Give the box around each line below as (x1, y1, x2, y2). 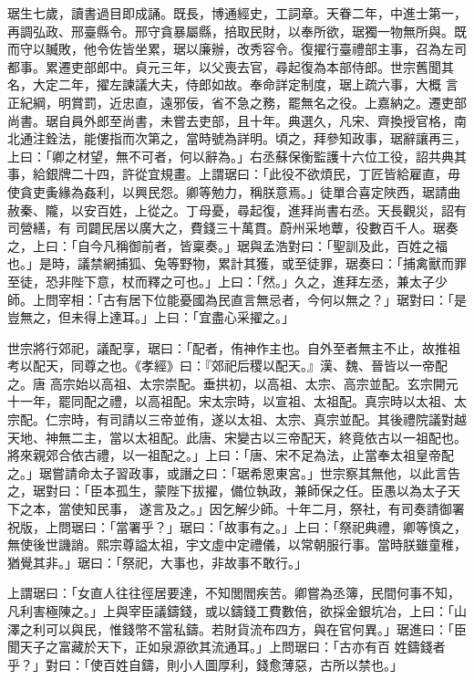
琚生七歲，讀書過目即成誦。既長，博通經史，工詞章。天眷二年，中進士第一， (7, 4, 467, 22)
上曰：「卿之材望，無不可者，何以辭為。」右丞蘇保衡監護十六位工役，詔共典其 (7, 146, 467, 165)
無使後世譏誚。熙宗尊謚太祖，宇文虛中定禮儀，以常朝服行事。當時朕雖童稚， (7, 535, 467, 554)
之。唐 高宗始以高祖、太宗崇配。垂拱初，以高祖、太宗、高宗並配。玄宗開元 (7, 373, 459, 392)
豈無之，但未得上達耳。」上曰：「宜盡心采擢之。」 (7, 308, 294, 327)
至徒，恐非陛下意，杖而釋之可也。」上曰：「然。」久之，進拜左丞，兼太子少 (7, 271, 448, 290)
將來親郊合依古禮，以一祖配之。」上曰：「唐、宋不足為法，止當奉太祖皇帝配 (7, 445, 454, 465)
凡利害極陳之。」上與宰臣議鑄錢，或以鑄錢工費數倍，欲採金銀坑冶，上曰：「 (7, 602, 454, 620)
